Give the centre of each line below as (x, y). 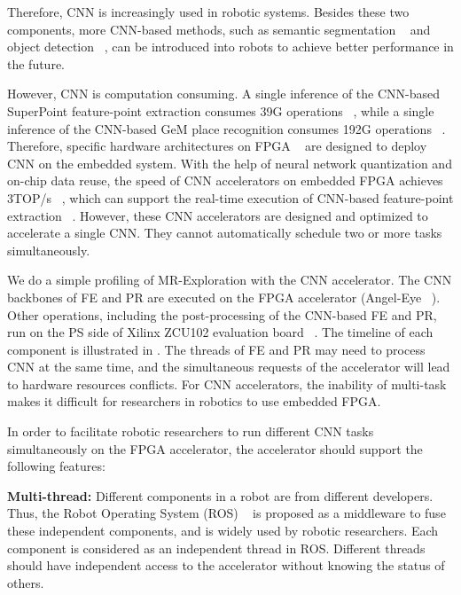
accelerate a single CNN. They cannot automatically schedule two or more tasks (225, 233)
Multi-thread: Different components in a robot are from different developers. (220, 495)
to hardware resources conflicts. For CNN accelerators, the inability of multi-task (227, 384)
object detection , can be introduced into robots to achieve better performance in (230, 47)
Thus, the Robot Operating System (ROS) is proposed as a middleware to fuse (227, 513)
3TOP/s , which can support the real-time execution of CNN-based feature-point (230, 197)
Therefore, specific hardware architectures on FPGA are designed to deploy (217, 146)
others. (26, 582)
